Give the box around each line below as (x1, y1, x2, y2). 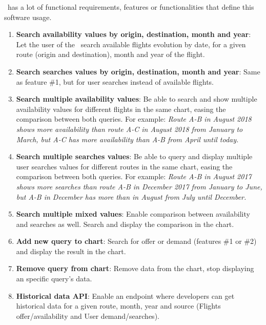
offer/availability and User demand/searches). (16, 310, 159, 321)
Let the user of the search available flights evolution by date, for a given (16, 39, 246, 49)
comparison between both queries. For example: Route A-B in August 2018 (16, 113, 252, 124)
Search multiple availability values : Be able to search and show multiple (16, 93, 257, 104)
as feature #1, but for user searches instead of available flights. (16, 76, 214, 87)
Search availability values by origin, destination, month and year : (16, 29, 251, 40)
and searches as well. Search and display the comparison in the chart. (16, 218, 234, 229)
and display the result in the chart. (16, 245, 126, 256)
